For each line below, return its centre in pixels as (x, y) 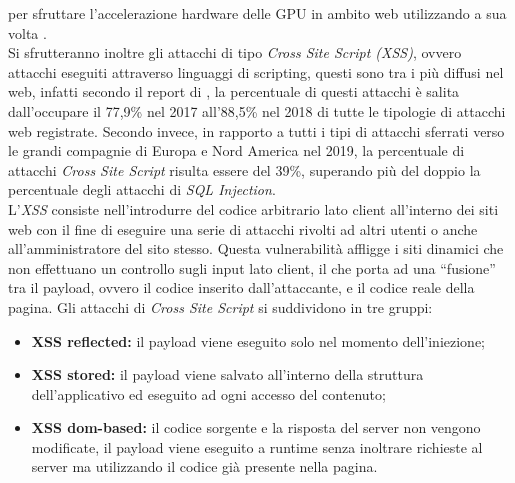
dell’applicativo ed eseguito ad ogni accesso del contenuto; (208, 393)
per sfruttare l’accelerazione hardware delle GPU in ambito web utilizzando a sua (257, 13)
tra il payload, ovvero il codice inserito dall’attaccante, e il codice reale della (241, 287)
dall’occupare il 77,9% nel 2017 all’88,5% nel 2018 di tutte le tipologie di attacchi (257, 110)
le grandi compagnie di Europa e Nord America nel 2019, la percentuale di (236, 150)
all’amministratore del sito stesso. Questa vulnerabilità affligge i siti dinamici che (256, 248)
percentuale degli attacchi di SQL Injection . (142, 189)
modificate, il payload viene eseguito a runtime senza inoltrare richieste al (257, 446)
